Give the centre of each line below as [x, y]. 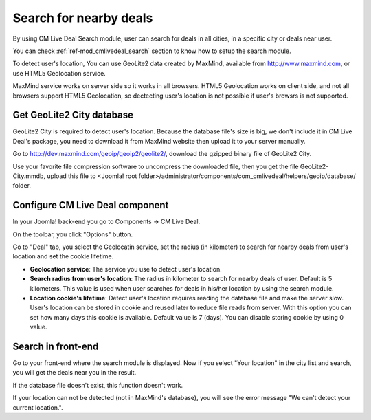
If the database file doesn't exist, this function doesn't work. [98, 385]
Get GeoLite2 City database [73, 115]
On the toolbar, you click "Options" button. [73, 234]
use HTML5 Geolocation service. [59, 73]
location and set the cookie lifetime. [63, 256]
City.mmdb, [29, 176]
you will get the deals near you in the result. [75, 373]
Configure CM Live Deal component [91, 205]
